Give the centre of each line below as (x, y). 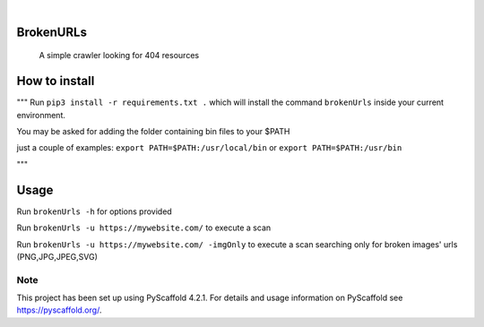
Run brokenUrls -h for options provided (94, 211)
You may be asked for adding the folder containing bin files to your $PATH (153, 132)
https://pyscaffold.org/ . (59, 310)
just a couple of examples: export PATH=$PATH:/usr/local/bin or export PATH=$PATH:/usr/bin (209, 148)
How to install (56, 81)
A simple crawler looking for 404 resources (119, 56)
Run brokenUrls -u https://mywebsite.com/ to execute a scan (144, 228)
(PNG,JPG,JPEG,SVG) (57, 256)
